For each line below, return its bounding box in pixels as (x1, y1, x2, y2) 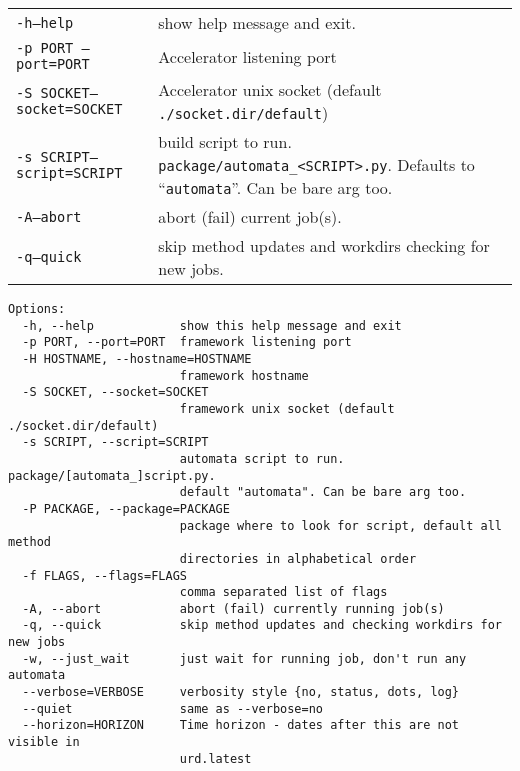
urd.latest (179, 751, 252, 766)
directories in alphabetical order (179, 551, 417, 566)
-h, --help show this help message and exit (22, 318, 402, 333)
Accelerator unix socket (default (158, 78, 382, 101)
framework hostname (179, 368, 309, 383)
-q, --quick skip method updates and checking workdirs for (22, 618, 502, 633)
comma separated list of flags (179, 585, 388, 600)
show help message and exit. (158, 11, 356, 34)
